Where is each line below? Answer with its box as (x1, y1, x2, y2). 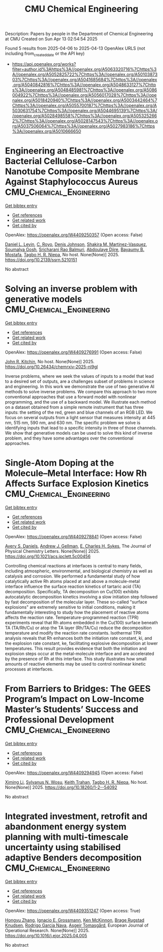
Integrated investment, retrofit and (5, 811, 148, 822)
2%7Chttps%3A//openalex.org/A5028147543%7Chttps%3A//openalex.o (12, 118, 158, 123)
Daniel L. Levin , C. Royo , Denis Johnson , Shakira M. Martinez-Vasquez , (5, 241, 147, 247)
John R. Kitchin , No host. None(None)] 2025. (5, 358, 95, 364)
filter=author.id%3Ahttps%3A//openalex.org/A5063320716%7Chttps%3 (12, 66, 157, 72)
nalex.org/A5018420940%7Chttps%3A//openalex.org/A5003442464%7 (12, 97, 158, 103)
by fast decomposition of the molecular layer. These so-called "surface (5, 599, 147, 605)
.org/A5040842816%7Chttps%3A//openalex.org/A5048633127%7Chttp (12, 82, 156, 88)
